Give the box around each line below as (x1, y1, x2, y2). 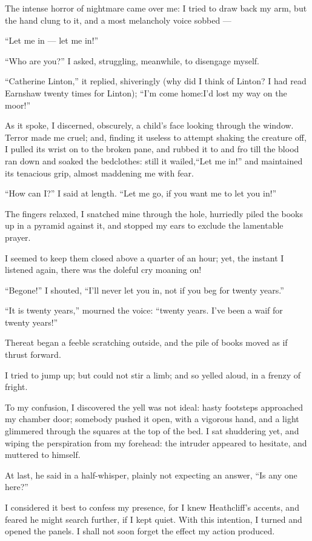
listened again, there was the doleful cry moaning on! (5, 263, 202, 276)
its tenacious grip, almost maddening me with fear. (5, 166, 194, 179)
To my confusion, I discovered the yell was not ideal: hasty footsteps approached (5, 400, 304, 413)
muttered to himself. (5, 448, 81, 461)
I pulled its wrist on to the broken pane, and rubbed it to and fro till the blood (5, 143, 299, 155)
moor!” (5, 98, 31, 111)
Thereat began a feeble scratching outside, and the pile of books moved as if (5, 336, 288, 349)
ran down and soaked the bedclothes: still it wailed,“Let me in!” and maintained (5, 154, 303, 167)
